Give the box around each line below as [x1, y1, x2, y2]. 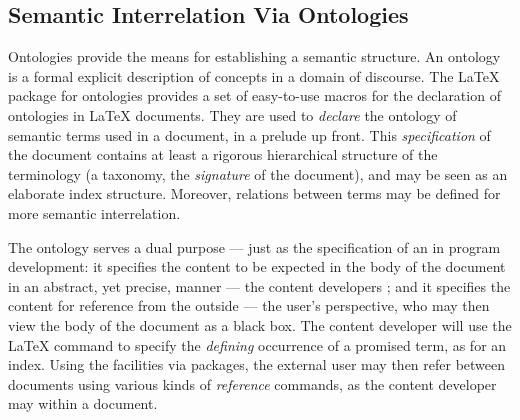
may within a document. [8, 393, 158, 414]
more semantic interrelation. [8, 202, 181, 223]
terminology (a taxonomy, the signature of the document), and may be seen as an [8, 163, 508, 184]
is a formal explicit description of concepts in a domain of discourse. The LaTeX [8, 65, 500, 86]
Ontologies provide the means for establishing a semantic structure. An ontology [8, 46, 501, 67]
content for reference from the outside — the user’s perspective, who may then [8, 295, 490, 316]
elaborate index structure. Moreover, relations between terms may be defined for [8, 183, 501, 204]
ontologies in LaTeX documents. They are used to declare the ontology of [8, 104, 457, 125]
